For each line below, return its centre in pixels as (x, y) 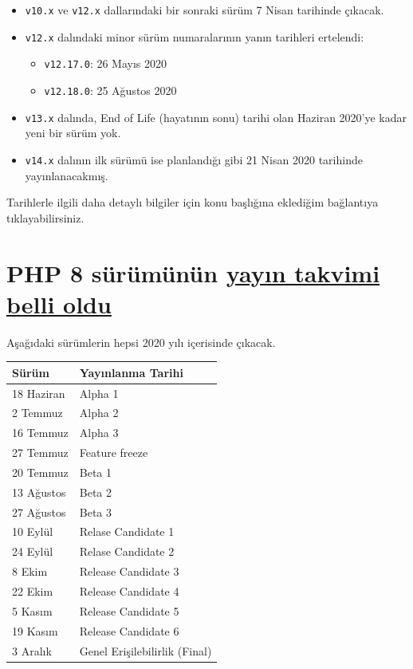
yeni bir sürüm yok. (73, 133)
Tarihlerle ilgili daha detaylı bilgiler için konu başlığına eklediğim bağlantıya (193, 202)
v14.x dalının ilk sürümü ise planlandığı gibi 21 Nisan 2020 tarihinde (194, 159)
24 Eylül (33, 551)
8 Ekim (30, 571)
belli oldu (59, 303)
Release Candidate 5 (129, 610)
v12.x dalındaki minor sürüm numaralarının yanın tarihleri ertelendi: (195, 36)
